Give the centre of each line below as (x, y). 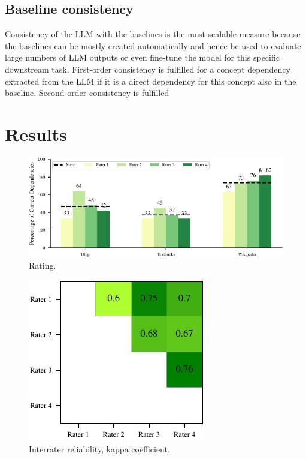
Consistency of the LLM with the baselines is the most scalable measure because (153, 34)
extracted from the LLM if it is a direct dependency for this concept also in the (151, 81)
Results (36, 133)
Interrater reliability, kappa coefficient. (99, 448)
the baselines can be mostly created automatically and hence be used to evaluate (153, 45)
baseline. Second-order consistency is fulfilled (87, 93)
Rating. (43, 265)
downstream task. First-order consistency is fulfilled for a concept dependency (148, 69)
